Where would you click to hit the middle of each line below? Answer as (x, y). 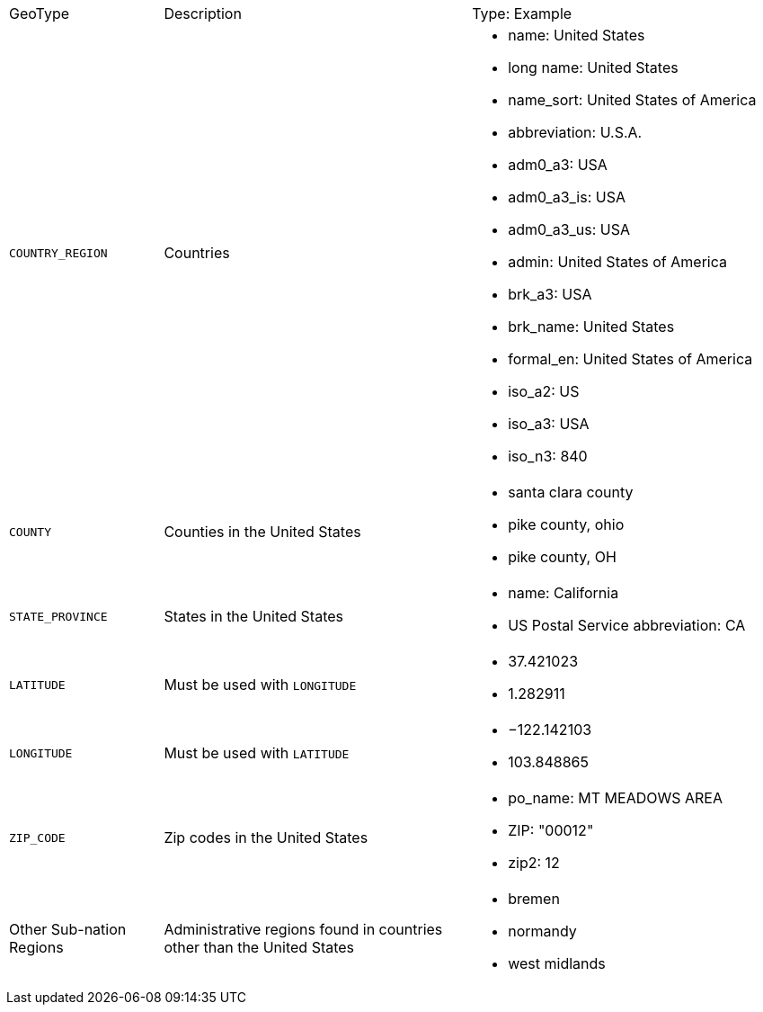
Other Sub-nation (68, 929)
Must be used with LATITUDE (257, 753)
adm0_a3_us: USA (569, 229)
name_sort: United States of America (632, 100)
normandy (542, 931)
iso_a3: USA (549, 424)
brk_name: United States (591, 327)
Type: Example (522, 13)
